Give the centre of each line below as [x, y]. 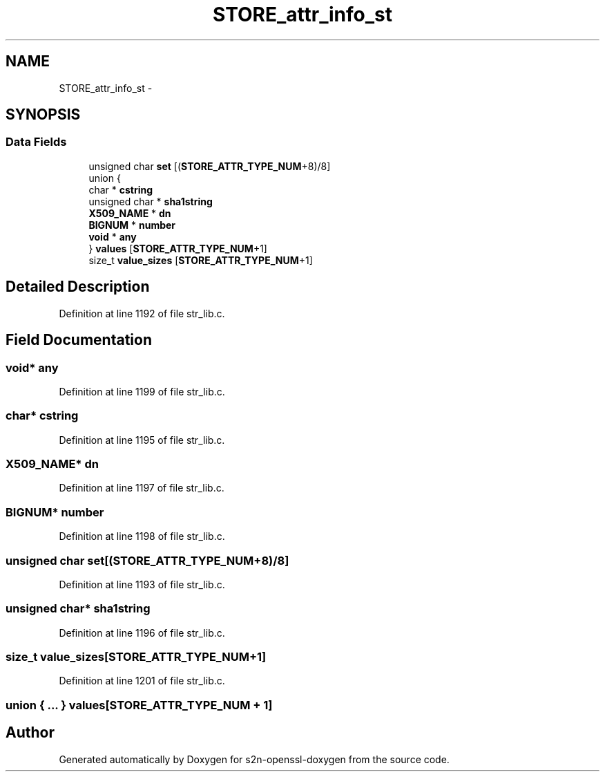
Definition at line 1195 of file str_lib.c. [142, 440]
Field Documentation [79, 340]
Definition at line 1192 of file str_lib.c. [142, 313]
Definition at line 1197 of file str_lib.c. [142, 488]
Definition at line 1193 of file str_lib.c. [142, 584]
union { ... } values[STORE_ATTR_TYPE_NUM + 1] [139, 705]
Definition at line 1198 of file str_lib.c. [142, 536]
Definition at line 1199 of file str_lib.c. [142, 391]
